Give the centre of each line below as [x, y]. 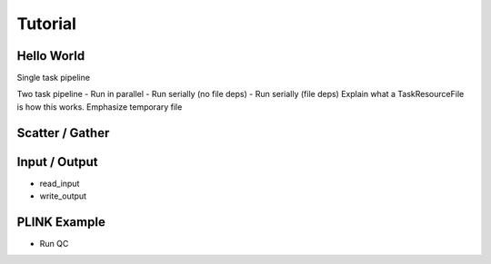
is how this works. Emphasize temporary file [100, 107]
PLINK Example [61, 222]
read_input [60, 183]
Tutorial [47, 24]
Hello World [51, 56]
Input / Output [58, 162]
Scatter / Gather [63, 133]
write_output [63, 196]
